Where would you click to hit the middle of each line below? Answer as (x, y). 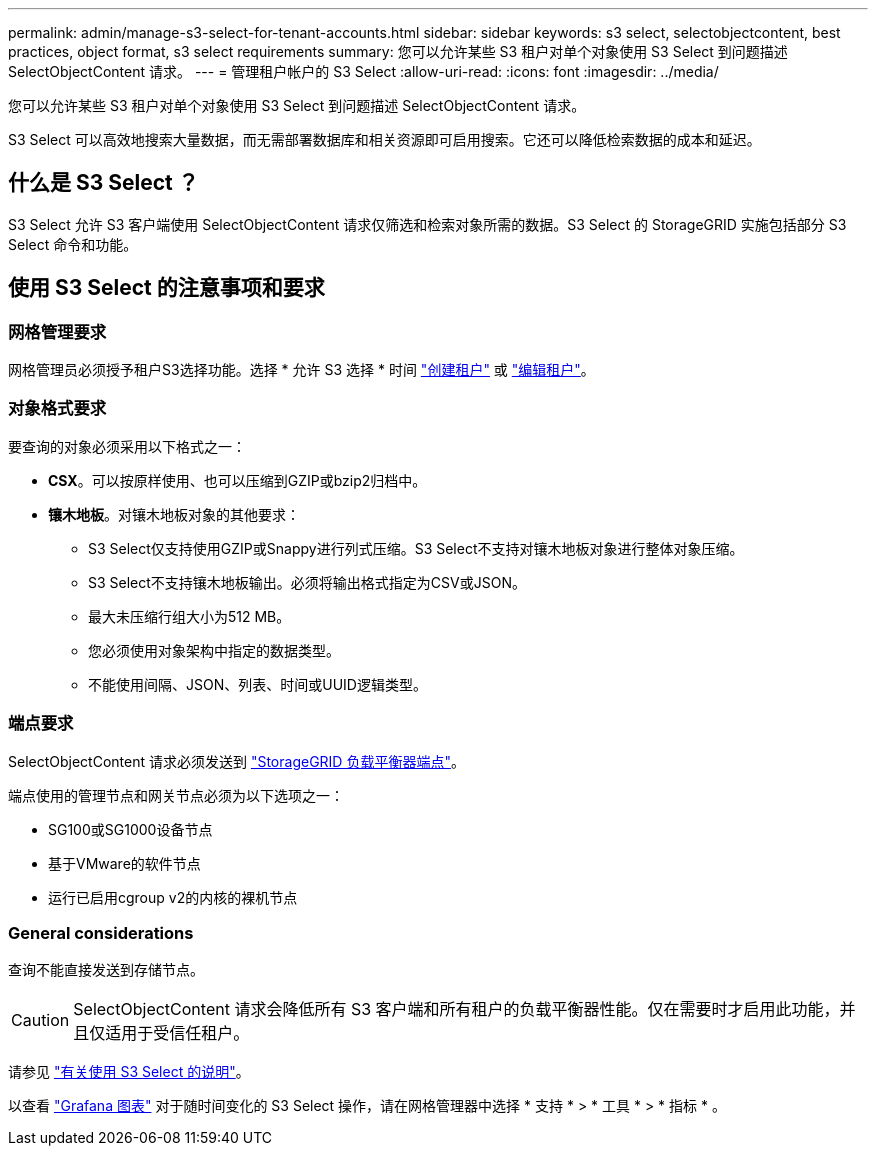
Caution (40, 1020)
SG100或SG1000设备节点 (130, 829)
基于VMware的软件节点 (124, 863)
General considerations (101, 932)
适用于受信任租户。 (177, 1033)
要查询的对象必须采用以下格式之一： (127, 446)
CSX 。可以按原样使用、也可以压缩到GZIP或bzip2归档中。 (237, 480)
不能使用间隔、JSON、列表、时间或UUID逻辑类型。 (257, 684)
